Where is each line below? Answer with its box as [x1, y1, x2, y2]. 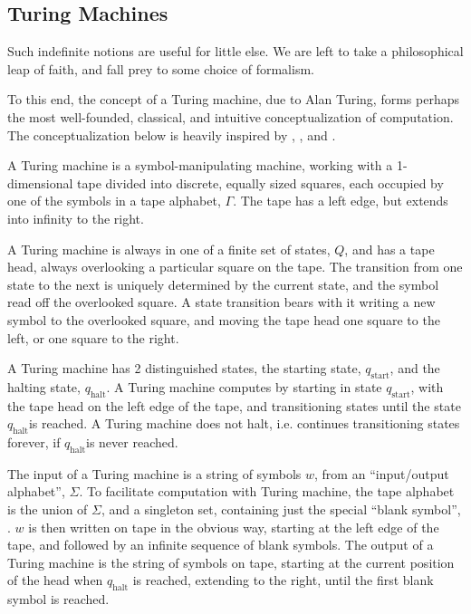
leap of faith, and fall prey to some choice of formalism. [7, 59, 314, 78]
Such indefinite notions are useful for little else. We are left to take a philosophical [7, 42, 464, 61]
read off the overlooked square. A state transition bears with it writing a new [7, 293, 436, 312]
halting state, [7, 377, 81, 396]
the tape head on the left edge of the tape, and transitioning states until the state [7, 396, 461, 415]
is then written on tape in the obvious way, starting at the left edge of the [28, 517, 439, 536]
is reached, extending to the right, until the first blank [132, 571, 434, 590]
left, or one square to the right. [7, 328, 179, 347]
